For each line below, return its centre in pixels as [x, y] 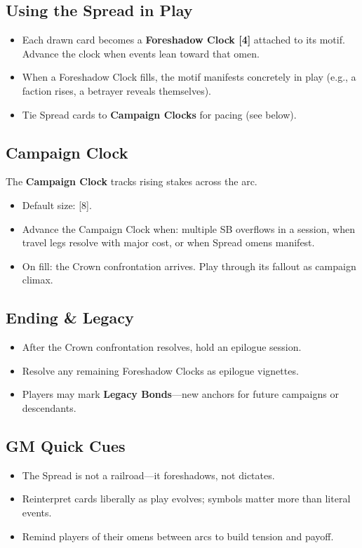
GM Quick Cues [66, 445]
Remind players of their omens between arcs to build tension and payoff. [178, 536]
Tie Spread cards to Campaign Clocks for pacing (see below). [159, 114]
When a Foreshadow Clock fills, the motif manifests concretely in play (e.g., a [189, 77]
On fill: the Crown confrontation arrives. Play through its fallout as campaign [189, 266]
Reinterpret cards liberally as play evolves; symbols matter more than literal [186, 499]
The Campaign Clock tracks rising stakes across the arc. [132, 181]
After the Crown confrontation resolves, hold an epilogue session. [162, 347]
